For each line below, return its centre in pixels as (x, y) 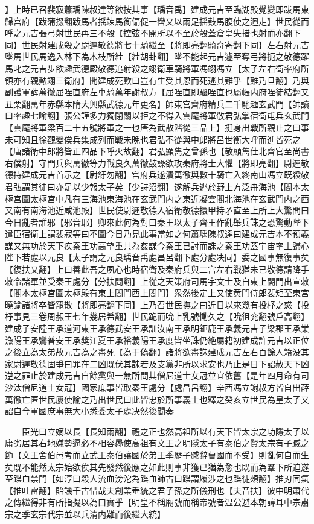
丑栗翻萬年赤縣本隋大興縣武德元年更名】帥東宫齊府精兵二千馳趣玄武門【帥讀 (157, 103)
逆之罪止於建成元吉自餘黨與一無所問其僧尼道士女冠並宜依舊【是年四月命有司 (157, 375)
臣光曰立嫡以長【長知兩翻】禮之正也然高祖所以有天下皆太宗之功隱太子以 (165, 431)
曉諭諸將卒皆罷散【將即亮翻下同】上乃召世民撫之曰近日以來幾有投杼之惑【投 (157, 304)
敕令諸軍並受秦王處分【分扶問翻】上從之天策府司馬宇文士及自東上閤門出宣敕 (157, 281)
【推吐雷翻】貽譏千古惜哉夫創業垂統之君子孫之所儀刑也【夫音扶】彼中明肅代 (157, 490)
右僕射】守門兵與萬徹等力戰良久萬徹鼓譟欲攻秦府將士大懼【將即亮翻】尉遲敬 (157, 163)
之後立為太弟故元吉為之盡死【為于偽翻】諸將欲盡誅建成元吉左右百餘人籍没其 (157, 352)
